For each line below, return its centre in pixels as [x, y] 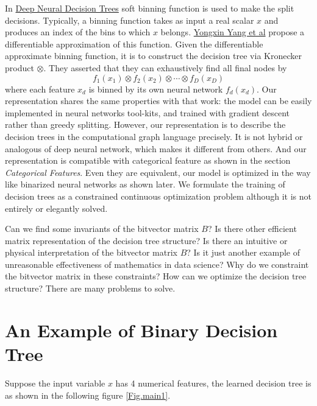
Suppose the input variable [55, 383]
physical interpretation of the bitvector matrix [91, 252]
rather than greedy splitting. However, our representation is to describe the [145, 124]
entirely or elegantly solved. [56, 208]
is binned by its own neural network [156, 89]
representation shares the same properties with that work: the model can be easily [158, 101]
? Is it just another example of [243, 252]
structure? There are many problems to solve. [90, 288]
